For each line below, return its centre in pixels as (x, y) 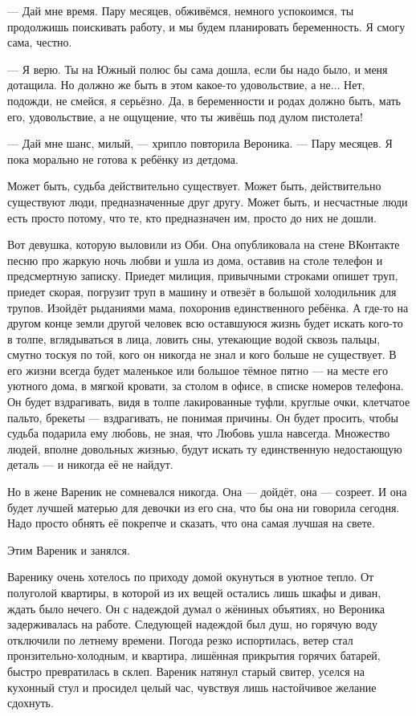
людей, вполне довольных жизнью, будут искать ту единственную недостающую (205, 448)
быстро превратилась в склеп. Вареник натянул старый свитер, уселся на (186, 671)
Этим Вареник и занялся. (69, 549)
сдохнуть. (31, 703)
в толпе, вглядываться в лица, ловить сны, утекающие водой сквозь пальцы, (194, 338)
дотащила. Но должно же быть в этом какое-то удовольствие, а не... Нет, (186, 85)
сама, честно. (40, 42)
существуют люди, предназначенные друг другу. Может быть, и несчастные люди (208, 201)
